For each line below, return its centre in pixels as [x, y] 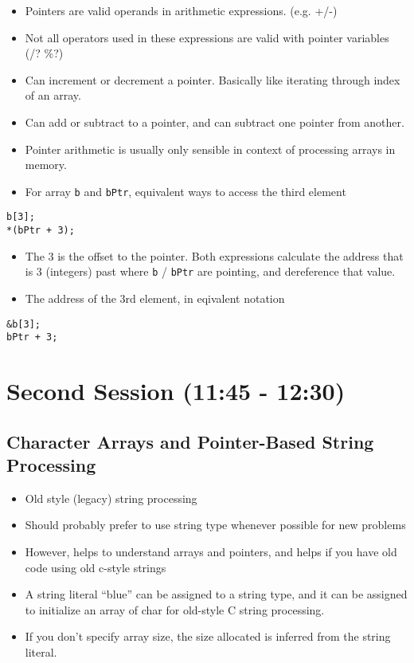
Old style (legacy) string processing [111, 498]
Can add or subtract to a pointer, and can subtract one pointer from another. [215, 122]
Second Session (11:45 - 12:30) [176, 391]
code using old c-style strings [96, 567]
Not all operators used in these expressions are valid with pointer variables [207, 37]
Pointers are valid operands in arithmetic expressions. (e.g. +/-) [181, 10]
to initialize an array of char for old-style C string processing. [175, 609]
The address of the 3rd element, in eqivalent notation [155, 298]
